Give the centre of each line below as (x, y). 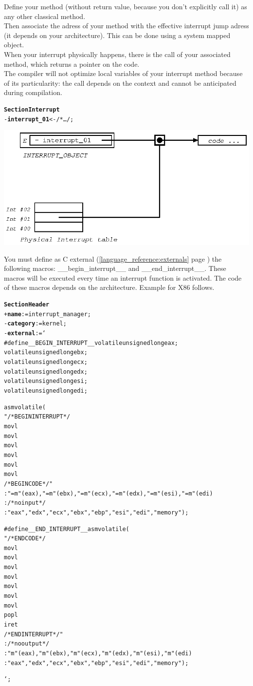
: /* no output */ (27, 644)
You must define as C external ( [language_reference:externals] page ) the (113, 258)
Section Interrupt (32, 109)
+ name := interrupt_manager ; (48, 314)
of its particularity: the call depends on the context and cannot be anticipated (120, 83)
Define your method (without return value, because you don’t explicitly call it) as (126, 6)
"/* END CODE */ (25, 539)
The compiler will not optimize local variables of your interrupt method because (123, 73)
